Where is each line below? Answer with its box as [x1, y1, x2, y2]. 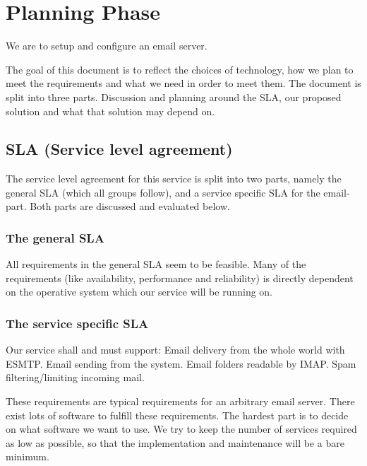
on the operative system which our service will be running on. [6, 284, 272, 299]
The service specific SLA [6, 315, 149, 332]
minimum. [6, 449, 49, 464]
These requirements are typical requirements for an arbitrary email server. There [6, 394, 355, 409]
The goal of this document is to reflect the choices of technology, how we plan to [6, 62, 354, 76]
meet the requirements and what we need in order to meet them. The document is [6, 76, 361, 91]
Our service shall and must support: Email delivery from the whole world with [6, 342, 345, 357]
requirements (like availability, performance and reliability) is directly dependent [6, 270, 354, 285]
